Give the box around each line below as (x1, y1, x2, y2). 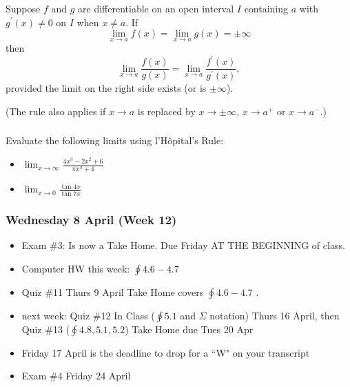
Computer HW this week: (21, 261, 130, 275)
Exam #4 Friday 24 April (21, 368, 131, 383)
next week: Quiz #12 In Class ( (21, 308, 155, 322)
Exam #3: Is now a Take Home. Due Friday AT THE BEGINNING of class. (21, 238, 345, 252)
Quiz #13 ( (21, 321, 70, 336)
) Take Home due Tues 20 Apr (125, 321, 254, 336)
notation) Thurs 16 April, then (209, 308, 340, 322)
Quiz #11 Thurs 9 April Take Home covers (21, 284, 204, 299)
